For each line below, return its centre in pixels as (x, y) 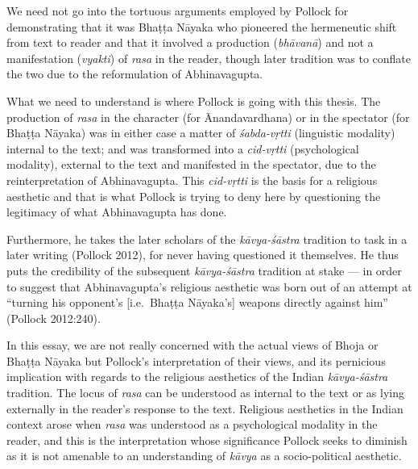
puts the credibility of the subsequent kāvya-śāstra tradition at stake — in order (204, 270)
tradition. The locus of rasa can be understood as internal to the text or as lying (205, 393)
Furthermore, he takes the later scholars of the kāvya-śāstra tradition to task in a (207, 239)
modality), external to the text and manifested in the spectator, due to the (191, 164)
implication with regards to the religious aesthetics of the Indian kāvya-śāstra (197, 377)
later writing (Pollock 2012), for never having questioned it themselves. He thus (203, 255)
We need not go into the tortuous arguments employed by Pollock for (178, 10)
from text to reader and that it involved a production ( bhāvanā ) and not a (190, 42)
